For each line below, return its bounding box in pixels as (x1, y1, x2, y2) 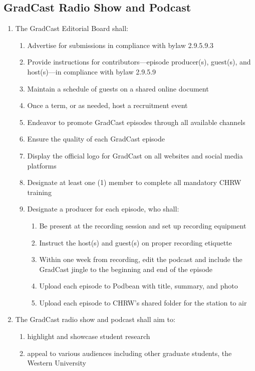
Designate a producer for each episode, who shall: (27, 203, 179, 214)
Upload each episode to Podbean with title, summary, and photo (39, 280, 238, 291)
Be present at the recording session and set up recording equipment (39, 220, 246, 230)
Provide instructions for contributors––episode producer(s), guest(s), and (27, 56, 251, 67)
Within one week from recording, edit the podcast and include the (39, 254, 242, 264)
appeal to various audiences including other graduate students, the (27, 347, 232, 358)
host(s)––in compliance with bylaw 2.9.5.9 (27, 66, 156, 76)
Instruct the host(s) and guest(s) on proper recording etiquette (39, 237, 232, 247)
